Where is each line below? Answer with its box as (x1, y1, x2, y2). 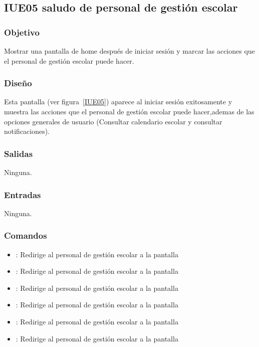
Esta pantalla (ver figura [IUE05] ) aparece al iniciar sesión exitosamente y (4, 96, 232, 107)
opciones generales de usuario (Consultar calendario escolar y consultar (4, 116, 222, 126)
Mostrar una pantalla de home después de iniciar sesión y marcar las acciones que (4, 46, 255, 56)
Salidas (4, 147, 33, 159)
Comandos (4, 229, 47, 242)
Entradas (4, 188, 41, 201)
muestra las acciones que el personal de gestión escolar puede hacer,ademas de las (4, 106, 254, 116)
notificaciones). (4, 126, 50, 136)
